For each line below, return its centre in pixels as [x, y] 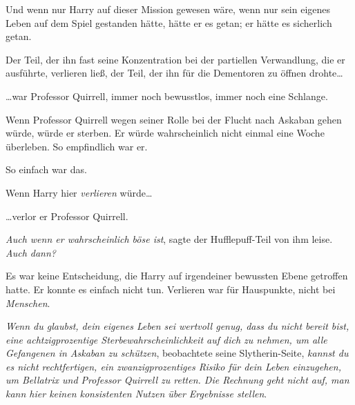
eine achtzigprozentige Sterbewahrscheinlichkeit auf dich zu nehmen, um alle [166, 339]
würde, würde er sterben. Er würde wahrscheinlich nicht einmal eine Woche [165, 133]
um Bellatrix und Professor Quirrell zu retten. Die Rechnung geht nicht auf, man [177, 380]
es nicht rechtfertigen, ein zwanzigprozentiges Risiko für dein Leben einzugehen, [173, 366]
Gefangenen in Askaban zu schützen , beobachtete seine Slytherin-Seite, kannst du [177, 353]
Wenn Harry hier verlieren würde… [79, 192]
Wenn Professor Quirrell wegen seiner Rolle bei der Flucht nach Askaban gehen [174, 119]
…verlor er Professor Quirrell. [67, 216]
